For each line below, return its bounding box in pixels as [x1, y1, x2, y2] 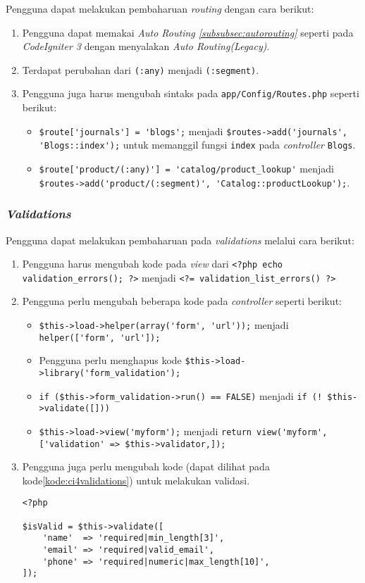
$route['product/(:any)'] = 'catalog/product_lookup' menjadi [39, 161, 334, 175]
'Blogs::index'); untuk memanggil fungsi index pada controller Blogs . [39, 137, 356, 152]
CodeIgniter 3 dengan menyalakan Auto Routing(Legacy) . [22, 39, 270, 54]
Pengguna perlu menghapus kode [39, 353, 182, 368]
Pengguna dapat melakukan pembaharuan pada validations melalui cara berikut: [6, 232, 354, 247]
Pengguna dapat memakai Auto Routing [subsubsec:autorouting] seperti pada [22, 25, 354, 39]
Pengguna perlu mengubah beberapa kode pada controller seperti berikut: [22, 294, 342, 308]
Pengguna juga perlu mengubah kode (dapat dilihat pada [22, 459, 270, 474]
